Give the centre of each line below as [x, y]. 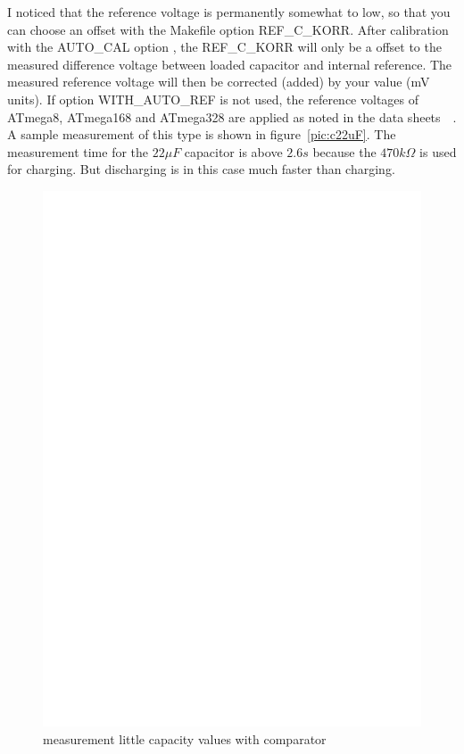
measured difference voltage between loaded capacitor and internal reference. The [230, 64]
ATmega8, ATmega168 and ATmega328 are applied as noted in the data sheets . [232, 116]
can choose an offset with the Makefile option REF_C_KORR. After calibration [228, 29]
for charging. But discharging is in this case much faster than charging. [201, 169]
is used [438, 151]
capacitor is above [233, 151]
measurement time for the [78, 151]
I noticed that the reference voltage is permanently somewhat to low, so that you [229, 12]
